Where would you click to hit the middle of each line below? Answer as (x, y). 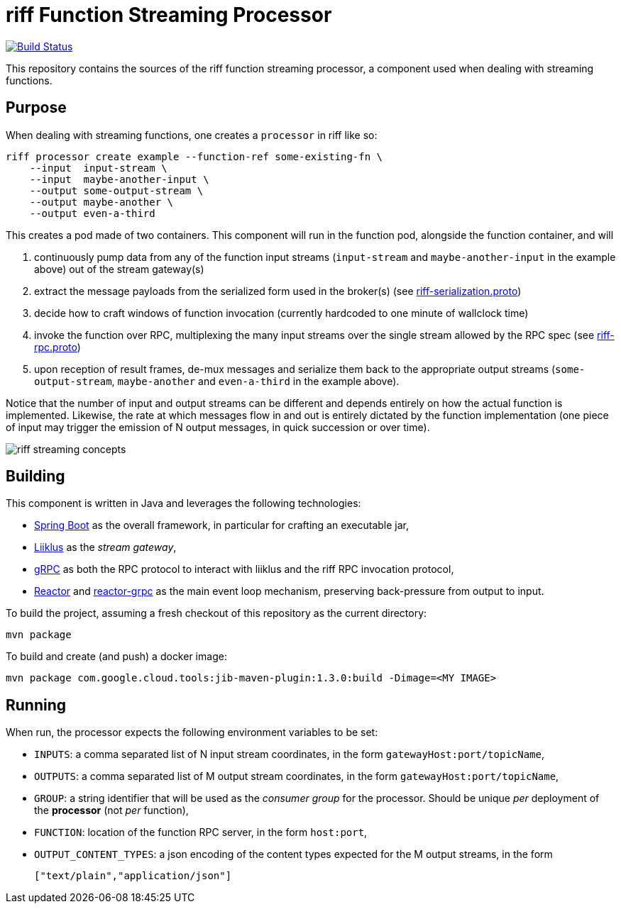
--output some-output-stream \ (116, 190)
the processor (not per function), (111, 810)
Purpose (36, 108)
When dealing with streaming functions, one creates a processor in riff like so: (192, 135)
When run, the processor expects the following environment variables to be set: (192, 732)
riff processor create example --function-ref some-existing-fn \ (194, 156)
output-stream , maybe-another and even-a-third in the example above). (217, 381)
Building (35, 476)
